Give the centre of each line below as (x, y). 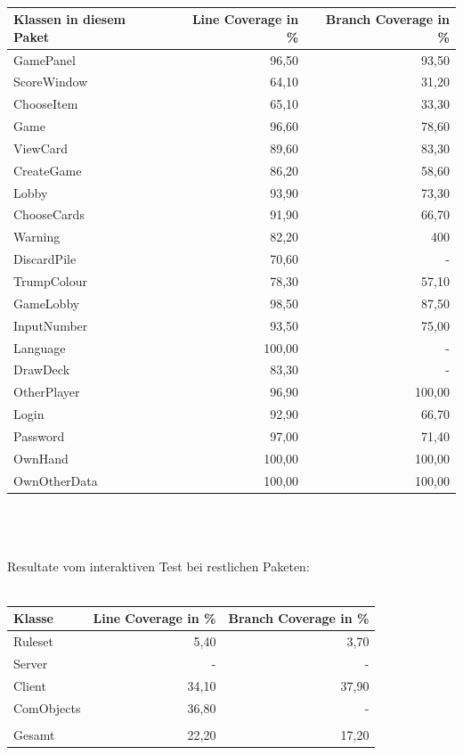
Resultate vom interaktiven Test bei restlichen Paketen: (158, 566)
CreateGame (48, 170)
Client (30, 685)
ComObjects (47, 707)
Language (40, 347)
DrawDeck (42, 369)
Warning (37, 237)
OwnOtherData (56, 480)
